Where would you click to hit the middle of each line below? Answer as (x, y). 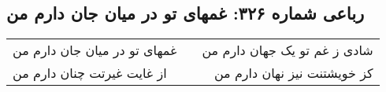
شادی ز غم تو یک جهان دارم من (288, 50)
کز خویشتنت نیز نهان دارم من (293, 73)
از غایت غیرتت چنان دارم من (90, 73)
